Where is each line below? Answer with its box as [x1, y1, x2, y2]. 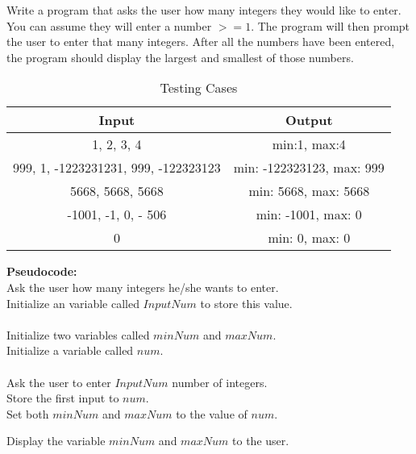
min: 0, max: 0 [268, 228, 351, 248]
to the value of [176, 405, 248, 422]
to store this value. [200, 294, 293, 311]
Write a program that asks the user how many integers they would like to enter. [6, 2, 401, 18]
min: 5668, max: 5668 [248, 181, 370, 201]
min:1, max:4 [272, 135, 346, 154]
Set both [6, 405, 49, 422]
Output [285, 110, 333, 130]
